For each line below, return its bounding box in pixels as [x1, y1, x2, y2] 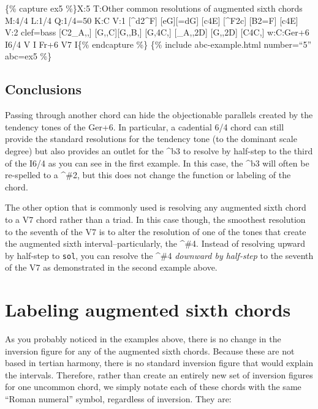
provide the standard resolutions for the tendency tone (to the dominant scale [5, 132, 297, 145]
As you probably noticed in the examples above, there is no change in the [5, 332, 281, 345]
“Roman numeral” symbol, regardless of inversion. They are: [5, 392, 232, 405]
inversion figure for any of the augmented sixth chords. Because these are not [5, 344, 295, 357]
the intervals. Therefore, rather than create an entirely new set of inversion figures [5, 368, 313, 381]
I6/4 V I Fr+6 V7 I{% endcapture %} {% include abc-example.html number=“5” [5, 37, 312, 50]
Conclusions [5, 80, 82, 99]
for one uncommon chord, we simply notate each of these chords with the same [5, 380, 301, 393]
